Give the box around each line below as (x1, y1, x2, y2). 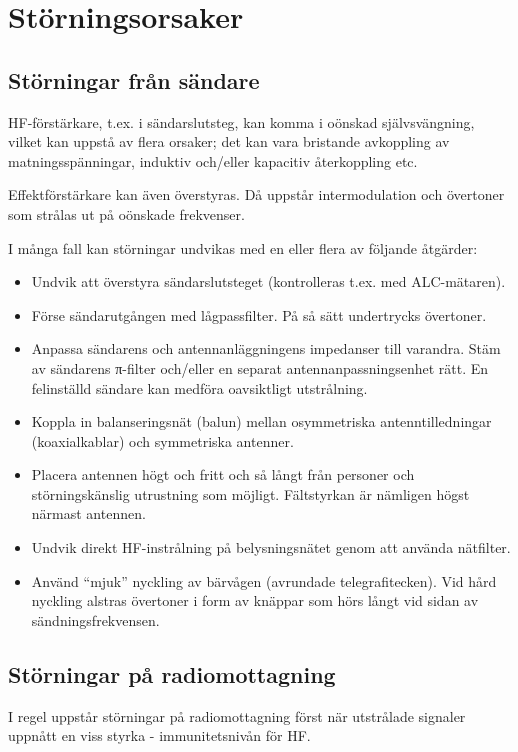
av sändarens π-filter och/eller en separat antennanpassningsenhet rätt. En (31, 357, 489, 378)
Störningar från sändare (8, 64, 260, 95)
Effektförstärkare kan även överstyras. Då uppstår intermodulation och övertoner (8, 184, 505, 205)
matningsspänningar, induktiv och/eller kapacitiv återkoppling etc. (8, 150, 418, 171)
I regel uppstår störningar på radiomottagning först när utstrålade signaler (8, 705, 466, 726)
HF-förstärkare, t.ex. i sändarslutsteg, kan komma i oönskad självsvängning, (8, 111, 475, 132)
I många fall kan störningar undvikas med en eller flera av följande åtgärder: (8, 237, 478, 258)
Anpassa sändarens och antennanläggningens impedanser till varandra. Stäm (31, 338, 501, 359)
